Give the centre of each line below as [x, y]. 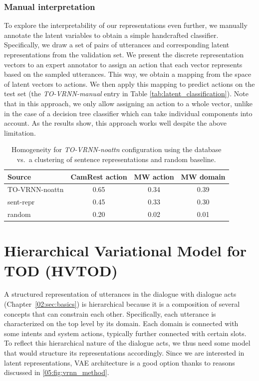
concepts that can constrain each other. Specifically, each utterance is [110, 313]
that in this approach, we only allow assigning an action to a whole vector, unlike [129, 103]
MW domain [203, 176]
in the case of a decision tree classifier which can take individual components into [128, 113]
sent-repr [21, 202]
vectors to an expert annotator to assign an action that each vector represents [123, 64]
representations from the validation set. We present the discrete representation [124, 54]
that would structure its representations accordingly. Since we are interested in [124, 353]
